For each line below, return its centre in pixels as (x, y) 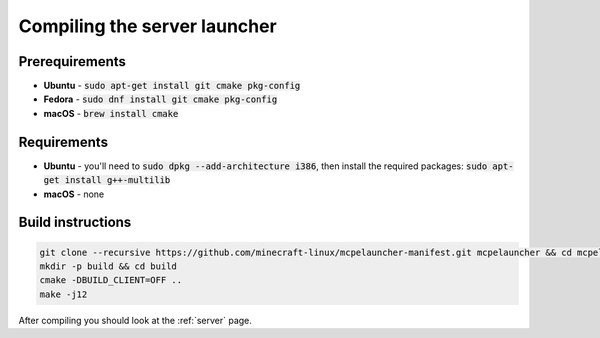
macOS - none (74, 194)
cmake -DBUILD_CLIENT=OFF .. (111, 280)
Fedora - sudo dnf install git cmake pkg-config (160, 99)
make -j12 (63, 294)
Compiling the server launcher (147, 26)
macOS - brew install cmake (111, 113)
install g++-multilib (117, 180)
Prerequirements (72, 61)
